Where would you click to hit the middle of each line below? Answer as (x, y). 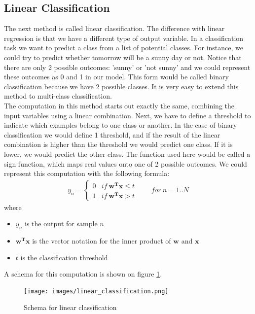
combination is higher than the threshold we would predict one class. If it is (118, 144)
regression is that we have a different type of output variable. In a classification (124, 38)
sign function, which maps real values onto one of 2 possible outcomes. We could (126, 163)
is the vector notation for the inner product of (102, 241)
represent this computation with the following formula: (87, 173)
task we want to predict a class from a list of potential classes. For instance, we (124, 48)
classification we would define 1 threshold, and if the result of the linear (112, 134)
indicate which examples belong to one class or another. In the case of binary (121, 125)
